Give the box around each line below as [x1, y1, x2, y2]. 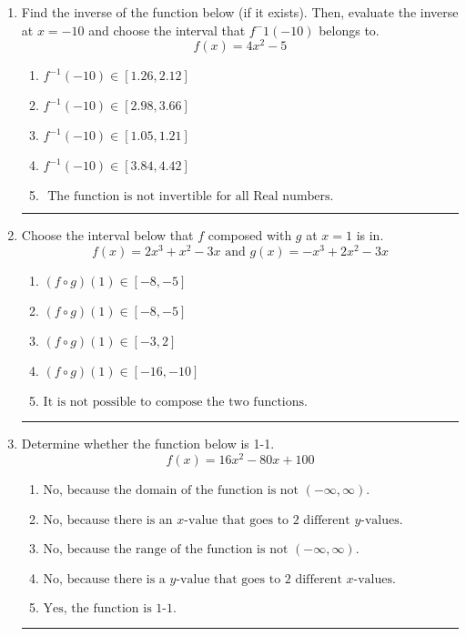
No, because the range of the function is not [43, 542, 289, 556]
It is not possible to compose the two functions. [43, 395, 308, 409]
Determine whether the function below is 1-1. [21, 433, 275, 452]
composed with [208, 226, 292, 245]
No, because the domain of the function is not [43, 483, 299, 497]
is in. [356, 226, 384, 245]
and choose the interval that [88, 20, 246, 39]
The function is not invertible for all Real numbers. [47, 190, 334, 204]
